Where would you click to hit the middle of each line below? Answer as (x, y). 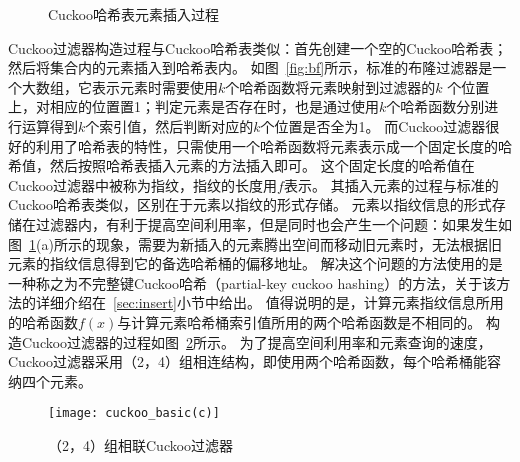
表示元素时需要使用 (154, 86)
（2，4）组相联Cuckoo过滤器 (141, 444)
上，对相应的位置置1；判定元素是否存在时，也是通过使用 (193, 106)
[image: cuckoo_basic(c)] (134, 413)
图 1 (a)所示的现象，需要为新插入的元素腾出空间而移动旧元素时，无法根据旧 (255, 243)
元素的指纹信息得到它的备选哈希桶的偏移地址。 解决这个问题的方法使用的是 (255, 263)
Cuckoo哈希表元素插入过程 (134, 14)
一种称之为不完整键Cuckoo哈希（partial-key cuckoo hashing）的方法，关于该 (252, 282)
